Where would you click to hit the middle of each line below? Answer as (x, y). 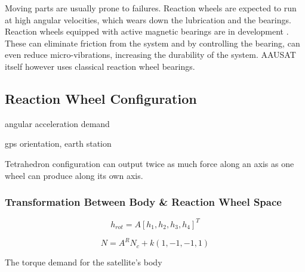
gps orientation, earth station (58, 143)
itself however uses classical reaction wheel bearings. (100, 66)
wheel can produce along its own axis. (74, 175)
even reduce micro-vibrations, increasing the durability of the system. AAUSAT (150, 55)
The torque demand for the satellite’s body (84, 262)
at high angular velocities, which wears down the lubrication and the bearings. (148, 19)
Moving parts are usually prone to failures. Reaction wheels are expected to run (151, 8)
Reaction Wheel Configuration (101, 98)
